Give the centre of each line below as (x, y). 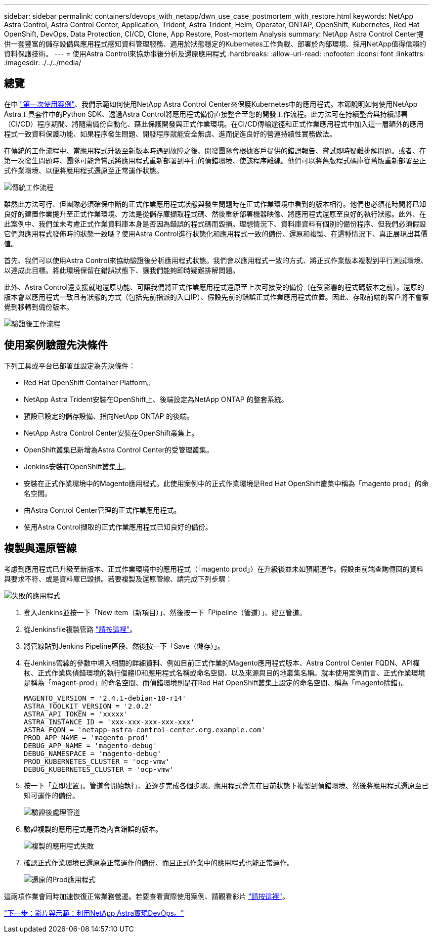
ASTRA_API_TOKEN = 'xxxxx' (76, 714)
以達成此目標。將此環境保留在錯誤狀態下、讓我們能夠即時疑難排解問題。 (122, 270)
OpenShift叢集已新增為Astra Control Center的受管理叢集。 (119, 449)
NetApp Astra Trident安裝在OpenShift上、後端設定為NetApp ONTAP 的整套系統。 (156, 399)
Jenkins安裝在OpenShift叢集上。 (77, 466)
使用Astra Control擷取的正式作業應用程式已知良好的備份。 (118, 527)
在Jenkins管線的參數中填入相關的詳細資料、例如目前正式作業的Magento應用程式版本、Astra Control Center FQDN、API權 (222, 663)
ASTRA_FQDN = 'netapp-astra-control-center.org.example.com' (145, 730)
